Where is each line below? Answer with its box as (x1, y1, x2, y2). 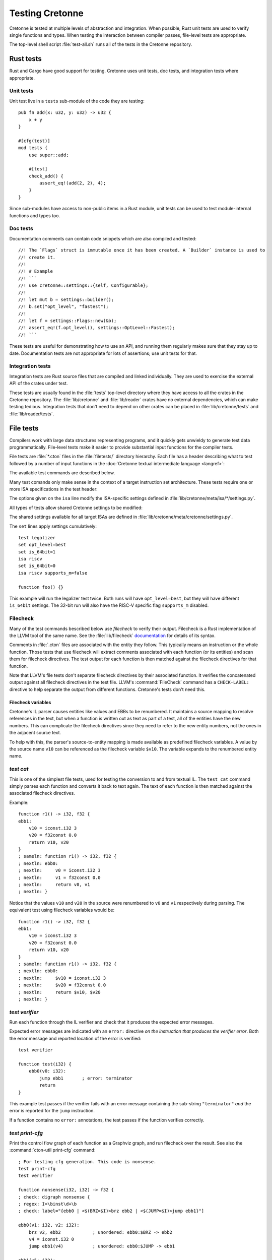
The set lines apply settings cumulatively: (9, 523, 97, 529)
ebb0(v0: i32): (28, 1068, 66, 1074)
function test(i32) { (18, 1061, 72, 1067)
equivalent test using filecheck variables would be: (9, 907, 115, 913)
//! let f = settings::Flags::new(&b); (18, 318, 117, 324)
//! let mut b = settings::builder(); (18, 296, 114, 302)
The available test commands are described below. (9, 470, 115, 476)
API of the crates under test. (9, 381, 68, 387)
